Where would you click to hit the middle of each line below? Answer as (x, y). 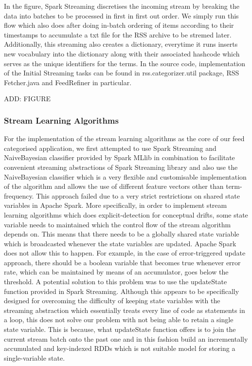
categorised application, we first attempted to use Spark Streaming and (110, 148)
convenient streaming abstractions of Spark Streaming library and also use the (121, 167)
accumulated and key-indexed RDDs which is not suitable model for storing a (120, 348)
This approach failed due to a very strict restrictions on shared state (138, 195)
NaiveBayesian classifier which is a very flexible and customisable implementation (125, 176)
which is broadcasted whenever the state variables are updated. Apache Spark (120, 243)
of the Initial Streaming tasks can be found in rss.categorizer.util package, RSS (122, 73)
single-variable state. (35, 357)
